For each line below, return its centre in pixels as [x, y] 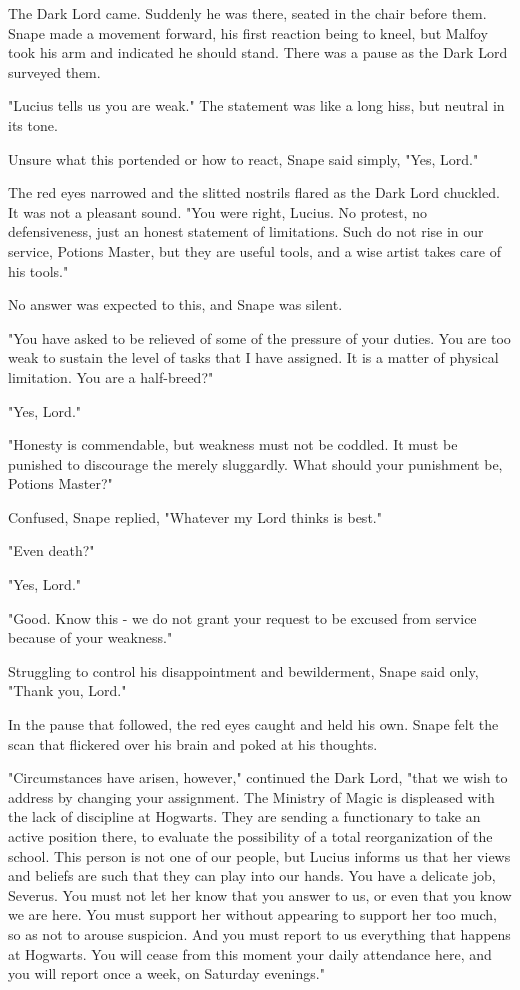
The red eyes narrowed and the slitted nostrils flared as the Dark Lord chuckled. [254, 192]
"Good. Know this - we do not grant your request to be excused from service [242, 617]
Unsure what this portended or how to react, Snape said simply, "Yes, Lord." [243, 158]
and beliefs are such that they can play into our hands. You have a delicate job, [252, 875]
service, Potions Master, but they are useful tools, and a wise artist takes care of [254, 250]
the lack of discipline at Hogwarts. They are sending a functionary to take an [244, 816]
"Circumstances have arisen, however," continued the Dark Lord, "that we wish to [258, 777]
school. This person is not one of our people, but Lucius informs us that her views [259, 855]
